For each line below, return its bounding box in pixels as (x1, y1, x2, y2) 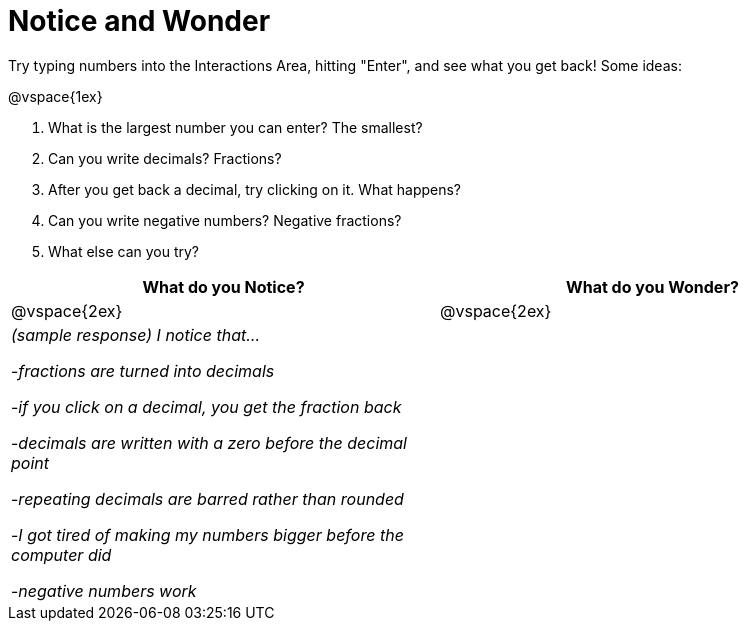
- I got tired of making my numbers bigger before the (11, 524, 404, 545)
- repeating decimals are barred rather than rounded (11, 488, 404, 509)
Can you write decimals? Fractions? (48, 149, 282, 167)
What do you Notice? (142, 276, 305, 297)
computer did (11, 544, 112, 565)
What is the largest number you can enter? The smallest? (48, 118, 423, 136)
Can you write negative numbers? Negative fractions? (48, 211, 402, 229)
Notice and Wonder (8, 4, 271, 38)
